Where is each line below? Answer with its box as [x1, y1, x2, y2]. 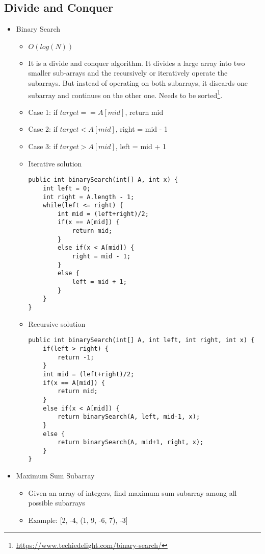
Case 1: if [28, 106, 58, 117]
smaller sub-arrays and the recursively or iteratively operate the [28, 67, 228, 78]
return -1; [57, 353, 94, 361]
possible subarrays [28, 497, 85, 508]
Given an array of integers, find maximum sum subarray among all [28, 487, 237, 498]
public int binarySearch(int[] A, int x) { [28, 176, 178, 184]
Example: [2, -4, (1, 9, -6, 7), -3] [28, 514, 128, 525]
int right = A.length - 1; [43, 193, 135, 201]
